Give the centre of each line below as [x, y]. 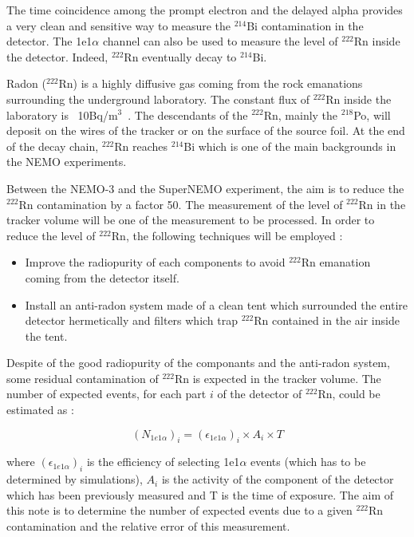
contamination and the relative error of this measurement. [148, 526]
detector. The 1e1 [49, 41]
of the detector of [260, 394]
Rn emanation [336, 262]
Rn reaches [141, 146]
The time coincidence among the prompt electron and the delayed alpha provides [205, 10]
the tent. [46, 336]
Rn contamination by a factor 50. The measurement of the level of [181, 204]
